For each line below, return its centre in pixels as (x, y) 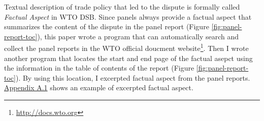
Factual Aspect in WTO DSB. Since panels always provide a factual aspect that (128, 16)
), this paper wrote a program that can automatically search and (138, 36)
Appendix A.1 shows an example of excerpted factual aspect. (99, 87)
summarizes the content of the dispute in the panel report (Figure (107, 26)
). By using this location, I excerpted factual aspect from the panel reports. (133, 77)
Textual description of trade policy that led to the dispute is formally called (122, 7)
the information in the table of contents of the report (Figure (99, 68)
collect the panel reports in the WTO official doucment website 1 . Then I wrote (126, 47)
